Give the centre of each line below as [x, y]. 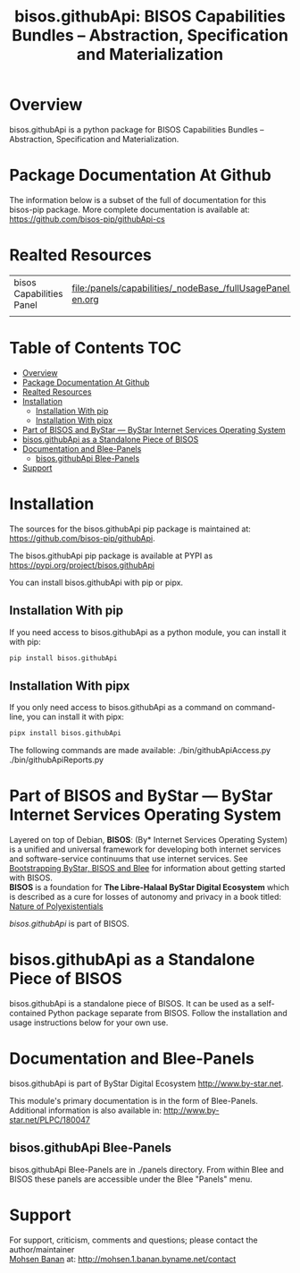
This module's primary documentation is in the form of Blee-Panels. [134, 1100]
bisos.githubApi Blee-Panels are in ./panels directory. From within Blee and [146, 1169]
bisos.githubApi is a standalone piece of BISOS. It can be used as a [133, 1003]
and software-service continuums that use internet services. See [129, 859]
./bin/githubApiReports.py [57, 760]
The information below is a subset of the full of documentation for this [138, 199]
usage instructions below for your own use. [89, 1023]
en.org [85, 299]
